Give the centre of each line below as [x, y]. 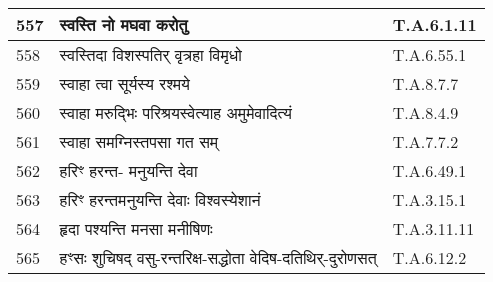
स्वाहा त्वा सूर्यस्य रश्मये [125, 83]
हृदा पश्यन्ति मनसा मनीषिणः [136, 228]
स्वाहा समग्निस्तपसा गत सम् [139, 141]
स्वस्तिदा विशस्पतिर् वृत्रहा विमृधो [150, 54]
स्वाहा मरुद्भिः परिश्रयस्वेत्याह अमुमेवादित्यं [175, 112]
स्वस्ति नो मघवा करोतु [123, 24]
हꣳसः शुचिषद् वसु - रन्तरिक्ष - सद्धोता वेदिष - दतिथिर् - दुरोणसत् [218, 257]
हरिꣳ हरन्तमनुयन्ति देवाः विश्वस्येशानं [160, 199]
